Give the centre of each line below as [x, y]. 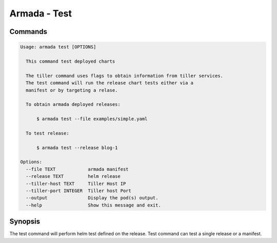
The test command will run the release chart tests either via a [110, 83]
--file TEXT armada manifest [77, 169]
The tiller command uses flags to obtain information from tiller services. [124, 76]
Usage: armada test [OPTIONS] [58, 47]
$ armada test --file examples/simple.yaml [92, 119]
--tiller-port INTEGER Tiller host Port [79, 191]
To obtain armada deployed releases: [73, 105]
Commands [28, 32]
